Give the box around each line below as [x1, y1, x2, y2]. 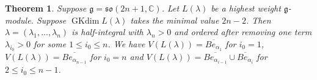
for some [34, 37, 67, 50]
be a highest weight [211, 2, 281, 14]
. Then [246, 13, 271, 26]
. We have [107, 37, 145, 50]
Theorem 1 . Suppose [5, 2, 87, 14]
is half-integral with [71, 25, 144, 38]
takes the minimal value [130, 13, 219, 26]
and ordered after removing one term [174, 25, 312, 38]
